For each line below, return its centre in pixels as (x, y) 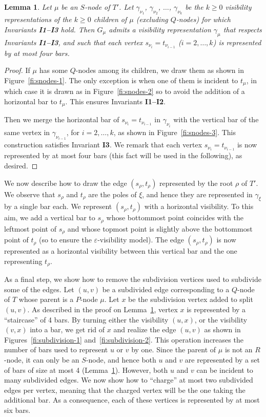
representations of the (38, 19)
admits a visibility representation (160, 29)
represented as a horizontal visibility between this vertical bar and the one (121, 251)
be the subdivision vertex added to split (191, 299)
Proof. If (17, 70)
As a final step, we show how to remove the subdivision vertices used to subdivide (133, 279)
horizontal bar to (31, 101)
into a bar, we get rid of (67, 329)
